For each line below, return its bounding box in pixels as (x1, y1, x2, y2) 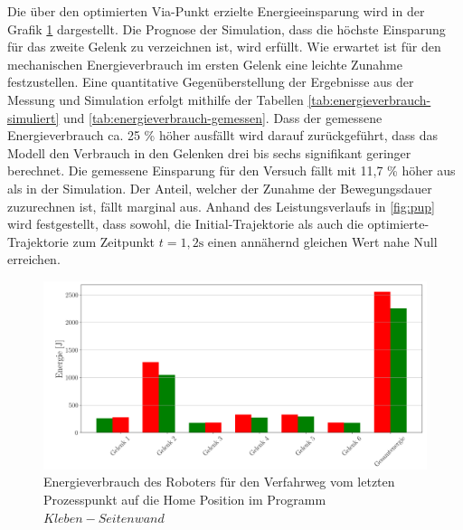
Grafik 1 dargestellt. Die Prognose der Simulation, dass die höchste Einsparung (7, 19, 446, 38)
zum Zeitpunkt (72, 232, 156, 251)
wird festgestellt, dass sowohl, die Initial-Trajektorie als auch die (7, 214, 364, 233)
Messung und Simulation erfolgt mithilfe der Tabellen (7, 90, 304, 109)
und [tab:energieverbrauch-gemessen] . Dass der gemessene (62, 108, 383, 127)
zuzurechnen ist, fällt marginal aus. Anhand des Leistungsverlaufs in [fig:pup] (7, 196, 435, 215)
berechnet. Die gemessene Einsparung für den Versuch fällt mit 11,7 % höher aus (7, 161, 456, 180)
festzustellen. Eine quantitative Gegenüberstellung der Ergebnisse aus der (7, 72, 414, 91)
